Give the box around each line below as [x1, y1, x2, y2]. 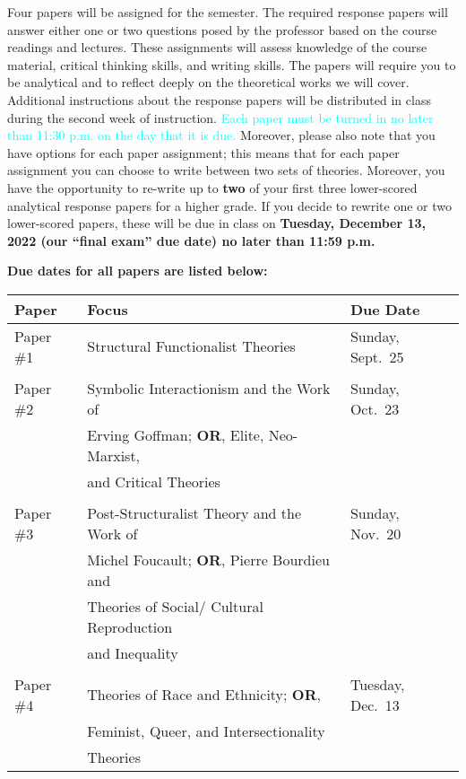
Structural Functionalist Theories [87, 336, 296, 357]
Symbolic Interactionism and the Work [87, 377, 331, 398]
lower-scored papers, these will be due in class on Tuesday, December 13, [7, 214, 426, 232]
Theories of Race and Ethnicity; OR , [87, 684, 321, 705]
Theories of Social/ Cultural [87, 595, 263, 617]
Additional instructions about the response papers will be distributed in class [7, 90, 431, 109]
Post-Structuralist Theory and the [87, 502, 302, 523]
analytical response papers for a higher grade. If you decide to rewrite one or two [7, 196, 452, 214]
